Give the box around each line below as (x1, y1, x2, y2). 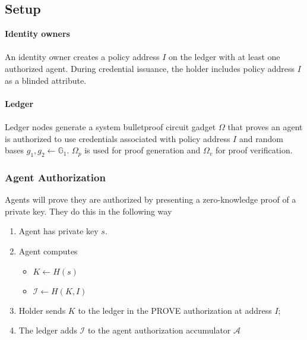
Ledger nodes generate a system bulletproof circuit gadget (5, 120, 216, 133)
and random (239, 132, 283, 144)
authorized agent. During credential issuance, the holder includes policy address (5, 62, 295, 74)
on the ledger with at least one (169, 51, 280, 63)
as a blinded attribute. (5, 74, 87, 86)
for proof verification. (216, 144, 293, 156)
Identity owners (5, 27, 70, 40)
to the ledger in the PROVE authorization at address (78, 304, 272, 316)
